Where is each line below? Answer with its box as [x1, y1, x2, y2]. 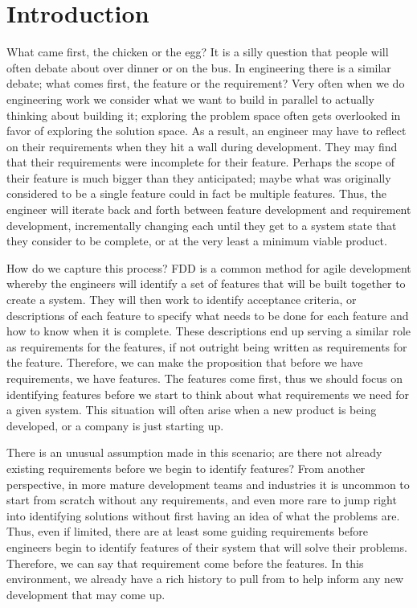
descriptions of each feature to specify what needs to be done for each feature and [6, 306, 409, 323]
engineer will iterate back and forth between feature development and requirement [6, 201, 411, 218]
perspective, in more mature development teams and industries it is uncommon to [6, 475, 410, 492]
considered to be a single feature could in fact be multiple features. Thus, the [6, 185, 386, 202]
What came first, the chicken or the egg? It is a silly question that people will [6, 43, 389, 60]
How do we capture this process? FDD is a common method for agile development [6, 259, 411, 276]
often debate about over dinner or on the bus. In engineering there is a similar [6, 59, 391, 76]
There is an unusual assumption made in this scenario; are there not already [6, 444, 382, 461]
